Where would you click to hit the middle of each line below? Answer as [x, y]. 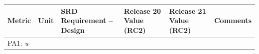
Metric [19, 20]
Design [73, 30]
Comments [233, 20]
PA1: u [18, 42]
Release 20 [142, 11]
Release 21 [188, 11]
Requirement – [87, 20]
